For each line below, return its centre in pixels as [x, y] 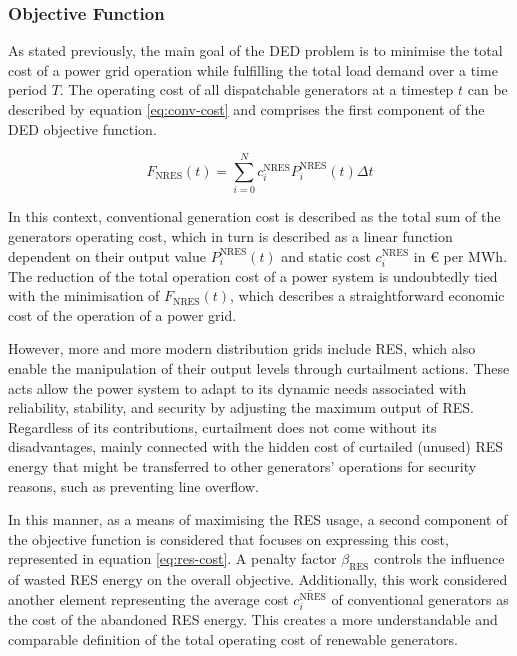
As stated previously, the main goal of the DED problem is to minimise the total [255, 50]
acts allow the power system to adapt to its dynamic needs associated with [237, 387]
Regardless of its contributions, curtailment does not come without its [222, 426]
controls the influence [439, 558]
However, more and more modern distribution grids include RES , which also [242, 348]
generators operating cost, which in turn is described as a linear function [230, 235]
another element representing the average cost [148, 599]
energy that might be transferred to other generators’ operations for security [242, 466]
